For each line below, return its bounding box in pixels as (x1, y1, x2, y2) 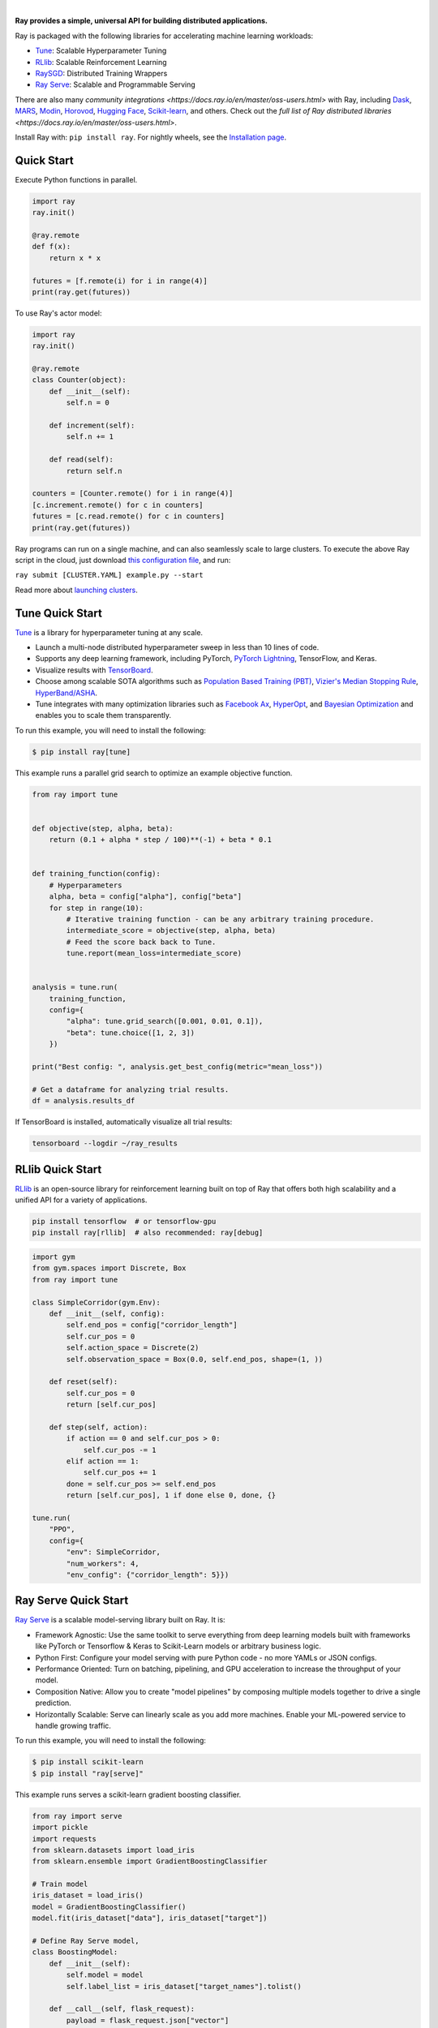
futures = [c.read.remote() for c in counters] (32, 512, 225, 521)
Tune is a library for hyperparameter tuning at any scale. (15, 627, 203, 637)
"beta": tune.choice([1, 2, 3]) (66, 1028, 195, 1038)
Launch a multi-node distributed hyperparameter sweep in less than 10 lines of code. (35, 642, 320, 652)
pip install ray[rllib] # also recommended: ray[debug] (32, 1228, 264, 1237)
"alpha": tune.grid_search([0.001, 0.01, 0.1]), (66, 1016, 264, 1026)
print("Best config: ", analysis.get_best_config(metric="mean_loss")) (32, 1063, 324, 1072)
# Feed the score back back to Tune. (66, 937, 217, 947)
